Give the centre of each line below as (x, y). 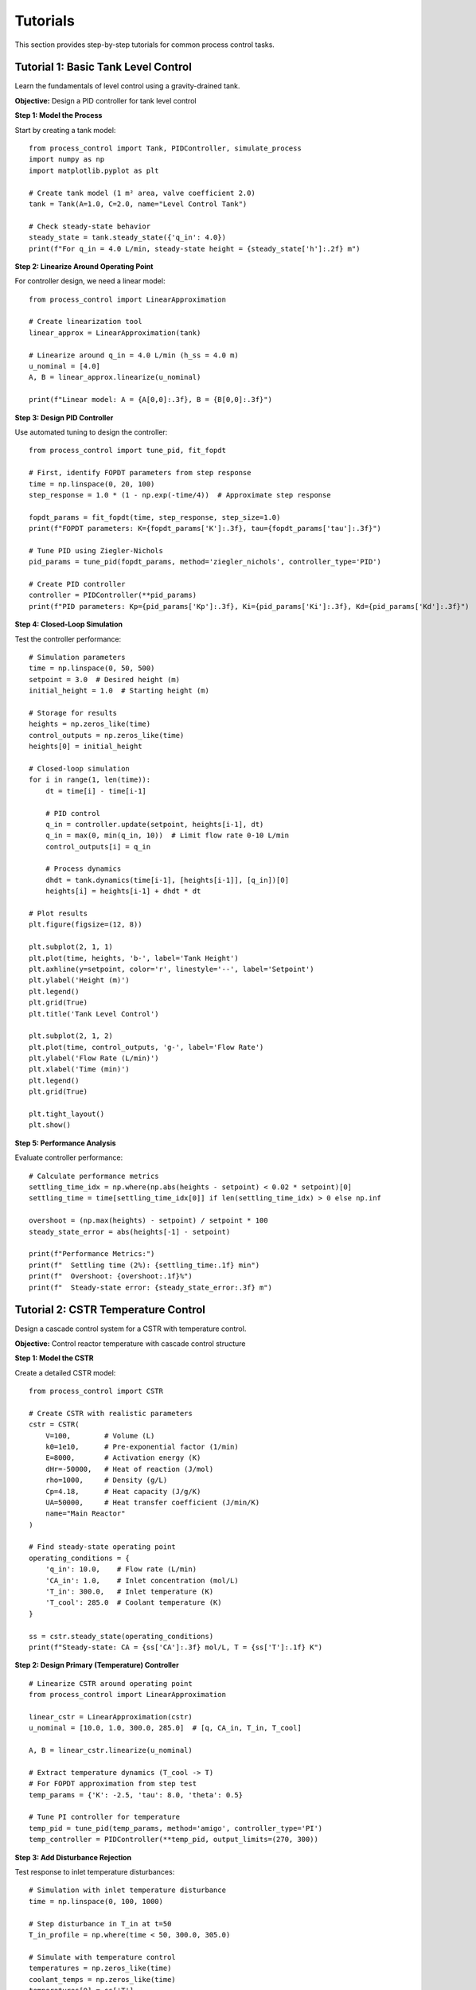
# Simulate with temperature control (103, 1957)
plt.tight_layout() (67, 1114)
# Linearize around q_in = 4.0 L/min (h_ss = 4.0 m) (134, 355)
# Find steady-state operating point (103, 1547)
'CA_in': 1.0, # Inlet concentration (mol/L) (142, 1580)
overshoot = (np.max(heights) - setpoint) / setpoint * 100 (148, 1221)
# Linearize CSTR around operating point (111, 1683)
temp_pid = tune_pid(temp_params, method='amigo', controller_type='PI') (176, 1828)
